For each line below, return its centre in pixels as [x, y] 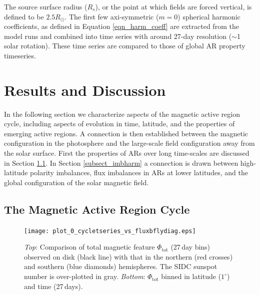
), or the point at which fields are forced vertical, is [173, 6]
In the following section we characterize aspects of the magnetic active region [122, 114]
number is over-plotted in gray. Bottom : [85, 276]
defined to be [24, 16]
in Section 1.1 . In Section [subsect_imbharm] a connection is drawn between [121, 162]
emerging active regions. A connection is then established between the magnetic [126, 133]
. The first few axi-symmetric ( [112, 16]
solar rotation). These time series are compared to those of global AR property [125, 46]
